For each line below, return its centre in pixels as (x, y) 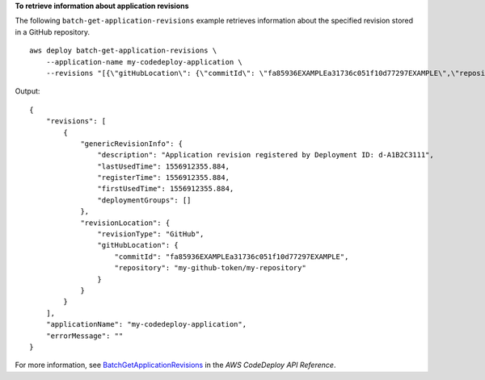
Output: (27, 91)
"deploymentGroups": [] (144, 200)
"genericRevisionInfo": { (132, 144)
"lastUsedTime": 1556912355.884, (164, 166)
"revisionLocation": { (125, 223)
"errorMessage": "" (84, 336)
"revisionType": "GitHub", (151, 234)
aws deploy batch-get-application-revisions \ (123, 51)
